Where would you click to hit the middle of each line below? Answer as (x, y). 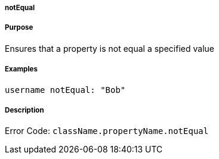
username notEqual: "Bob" (65, 90)
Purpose (19, 28)
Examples (21, 69)
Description (24, 110)
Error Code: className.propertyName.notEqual (107, 131)
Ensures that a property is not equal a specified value (110, 48)
